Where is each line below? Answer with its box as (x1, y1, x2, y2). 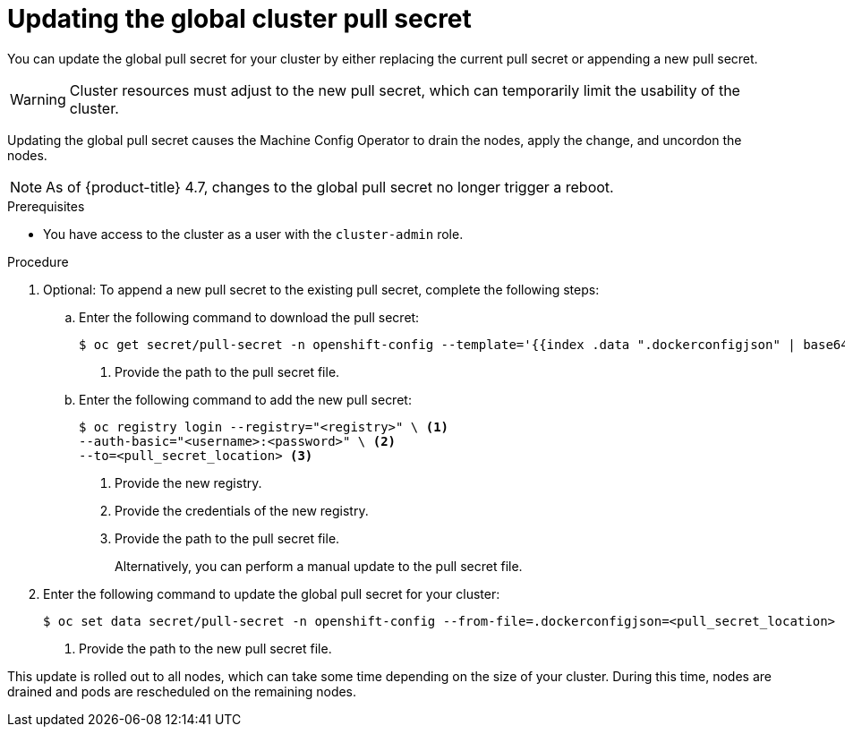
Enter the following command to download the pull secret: (79, 309, 420, 325)
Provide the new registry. (115, 474, 262, 491)
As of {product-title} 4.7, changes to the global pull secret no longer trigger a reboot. (46, 177, 614, 196)
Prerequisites (7, 198, 85, 214)
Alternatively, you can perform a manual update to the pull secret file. (115, 558, 523, 574)
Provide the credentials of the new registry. (115, 502, 369, 518)
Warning (10, 90, 66, 108)
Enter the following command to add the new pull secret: (79, 391, 412, 407)
